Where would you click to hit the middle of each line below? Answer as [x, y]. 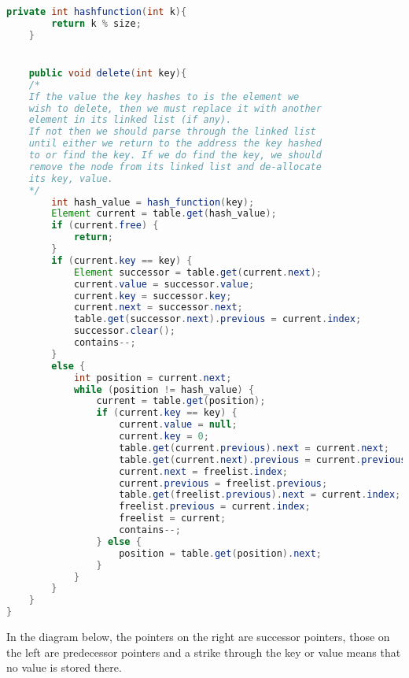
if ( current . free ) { [105, 226]
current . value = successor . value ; [164, 284]
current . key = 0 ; [164, 437]
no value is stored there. [64, 667]
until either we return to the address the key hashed [175, 144]
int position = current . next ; [153, 378]
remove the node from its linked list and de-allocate [175, 167]
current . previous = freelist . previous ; [223, 483]
